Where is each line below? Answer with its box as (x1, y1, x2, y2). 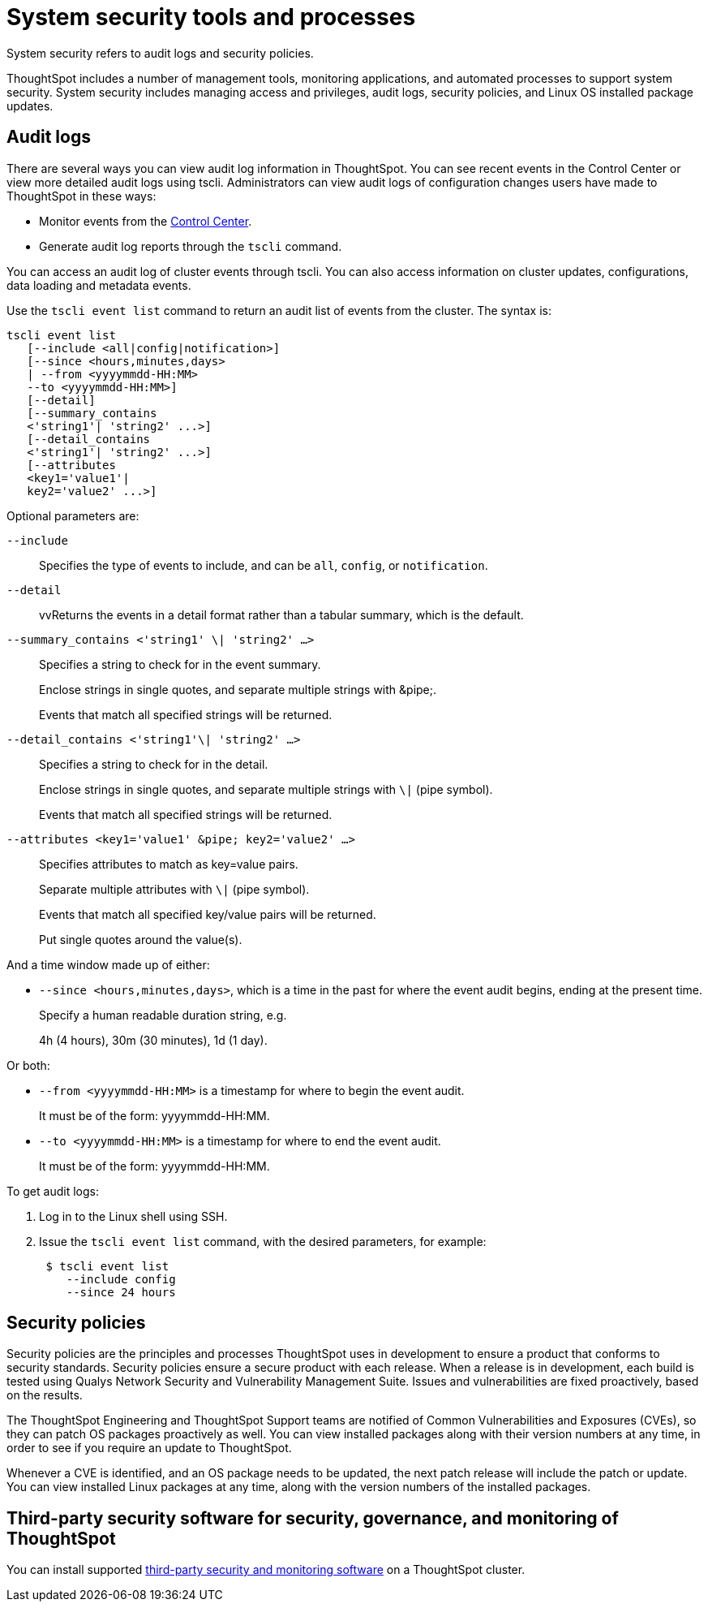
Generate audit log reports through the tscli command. (39, 239, 342, 253)
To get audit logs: (6, 1183, 99, 1198)
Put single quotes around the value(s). (39, 932, 242, 946)
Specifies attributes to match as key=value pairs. (39, 856, 298, 871)
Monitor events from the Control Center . (39, 213, 252, 228)
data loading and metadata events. (6, 278, 191, 292)
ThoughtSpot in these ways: (6, 188, 157, 203)
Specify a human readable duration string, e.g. (39, 1007, 287, 1022)
